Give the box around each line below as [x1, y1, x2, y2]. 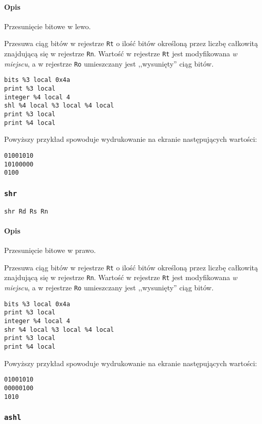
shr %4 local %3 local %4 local [4, 326, 114, 333]
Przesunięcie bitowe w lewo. [4, 20, 91, 31]
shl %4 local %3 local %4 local [4, 102, 114, 110]
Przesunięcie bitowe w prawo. [4, 245, 96, 256]
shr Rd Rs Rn [4, 207, 48, 215]
